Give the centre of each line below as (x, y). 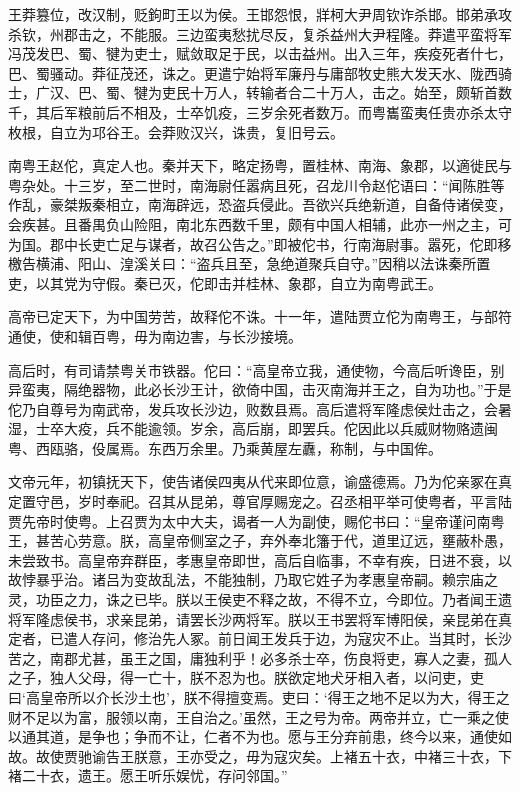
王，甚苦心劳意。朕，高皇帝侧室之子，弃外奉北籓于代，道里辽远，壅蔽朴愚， (260, 540)
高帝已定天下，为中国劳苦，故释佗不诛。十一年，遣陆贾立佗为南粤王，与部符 (260, 316)
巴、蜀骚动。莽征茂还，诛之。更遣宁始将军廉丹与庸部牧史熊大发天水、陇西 (253, 72)
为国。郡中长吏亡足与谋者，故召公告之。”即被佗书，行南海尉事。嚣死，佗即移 (260, 243)
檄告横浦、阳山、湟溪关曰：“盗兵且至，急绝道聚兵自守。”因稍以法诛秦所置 (249, 263)
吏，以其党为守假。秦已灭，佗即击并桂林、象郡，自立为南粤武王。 (225, 282)
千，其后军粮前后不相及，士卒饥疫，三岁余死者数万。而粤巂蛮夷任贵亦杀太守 (260, 111)
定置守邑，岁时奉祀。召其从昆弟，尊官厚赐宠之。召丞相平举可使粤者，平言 (253, 501)
